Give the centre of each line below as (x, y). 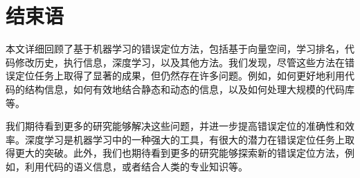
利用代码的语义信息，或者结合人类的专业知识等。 (136, 166)
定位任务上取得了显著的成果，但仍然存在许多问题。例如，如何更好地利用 (180, 76)
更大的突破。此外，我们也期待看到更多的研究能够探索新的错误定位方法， (180, 153)
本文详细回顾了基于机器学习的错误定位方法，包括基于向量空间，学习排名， (175, 49)
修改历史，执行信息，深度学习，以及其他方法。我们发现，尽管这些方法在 (180, 62)
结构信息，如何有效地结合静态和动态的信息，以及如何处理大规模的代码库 (189, 89)
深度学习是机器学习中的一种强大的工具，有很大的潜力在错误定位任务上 (184, 139)
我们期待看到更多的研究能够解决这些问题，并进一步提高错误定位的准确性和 (175, 126)
